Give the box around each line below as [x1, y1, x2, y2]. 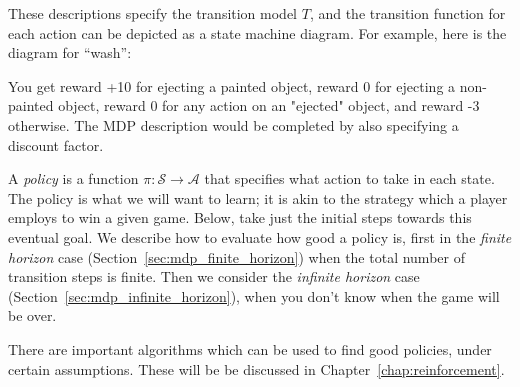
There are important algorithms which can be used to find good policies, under [8, 338, 492, 359]
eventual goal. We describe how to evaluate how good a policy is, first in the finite [8, 226, 512, 247]
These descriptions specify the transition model [8, 3, 298, 23]
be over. [8, 305, 57, 326]
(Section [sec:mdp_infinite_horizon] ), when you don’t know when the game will [8, 285, 500, 306]
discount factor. [8, 134, 104, 155]
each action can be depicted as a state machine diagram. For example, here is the [8, 22, 507, 43]
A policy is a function [8, 168, 139, 189]
